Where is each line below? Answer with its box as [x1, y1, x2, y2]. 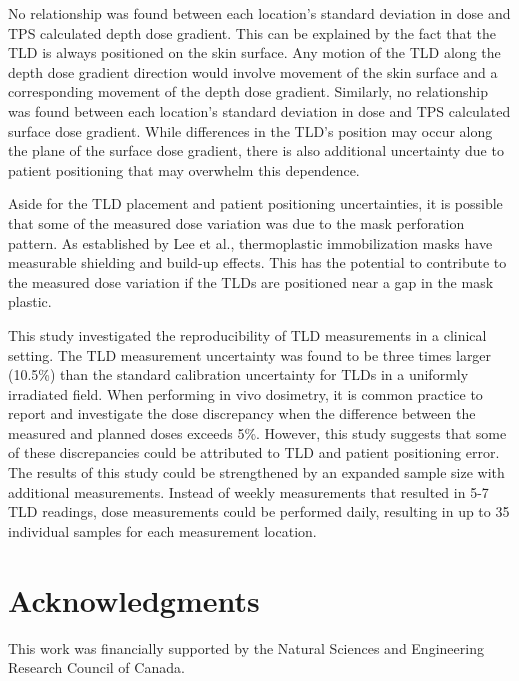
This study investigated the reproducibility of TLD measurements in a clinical [8, 324, 487, 345]
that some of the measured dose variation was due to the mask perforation [8, 212, 465, 233]
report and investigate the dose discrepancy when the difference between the [8, 403, 476, 424]
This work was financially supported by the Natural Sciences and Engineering [8, 637, 484, 658]
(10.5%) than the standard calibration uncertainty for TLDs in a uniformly [8, 364, 469, 385]
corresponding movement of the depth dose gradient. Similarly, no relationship [8, 81, 488, 102]
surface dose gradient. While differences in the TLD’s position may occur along [8, 120, 493, 141]
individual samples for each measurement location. [8, 520, 317, 541]
